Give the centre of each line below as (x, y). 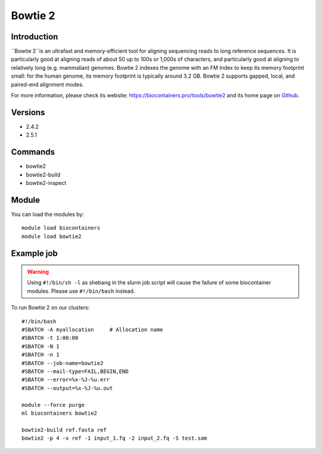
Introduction (35, 37)
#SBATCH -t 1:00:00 (50, 338)
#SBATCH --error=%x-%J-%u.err (66, 380)
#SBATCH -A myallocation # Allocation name (92, 330)
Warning (38, 272)
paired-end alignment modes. (47, 84)
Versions (28, 112)
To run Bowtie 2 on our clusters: (50, 308)
